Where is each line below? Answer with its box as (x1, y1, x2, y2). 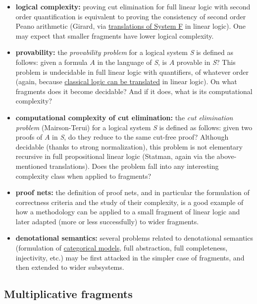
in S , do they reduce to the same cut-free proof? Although (52, 132, 229, 142)
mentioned (15, 160, 48, 171)
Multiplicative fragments (4, 286, 133, 302)
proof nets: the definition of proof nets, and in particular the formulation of (15, 187, 250, 198)
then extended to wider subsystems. (15, 262, 124, 272)
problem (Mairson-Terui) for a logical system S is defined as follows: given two (15, 122, 253, 132)
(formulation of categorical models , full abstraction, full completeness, (15, 243, 228, 253)
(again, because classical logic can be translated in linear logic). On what (15, 76, 237, 87)
